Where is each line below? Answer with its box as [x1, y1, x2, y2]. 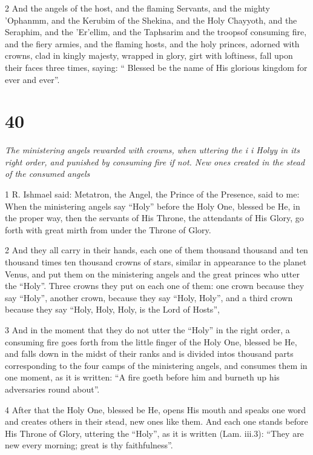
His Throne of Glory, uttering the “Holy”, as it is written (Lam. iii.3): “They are [5, 427, 304, 439]
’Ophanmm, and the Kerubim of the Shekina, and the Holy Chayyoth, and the [5, 13, 297, 26]
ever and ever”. [5, 73, 60, 85]
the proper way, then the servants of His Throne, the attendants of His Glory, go [5, 211, 304, 224]
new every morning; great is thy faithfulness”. [5, 439, 173, 451]
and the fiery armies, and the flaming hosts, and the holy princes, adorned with [5, 37, 300, 50]
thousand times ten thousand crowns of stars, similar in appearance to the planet [5, 256, 307, 268]
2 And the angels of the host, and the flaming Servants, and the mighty [5, 2, 270, 14]
